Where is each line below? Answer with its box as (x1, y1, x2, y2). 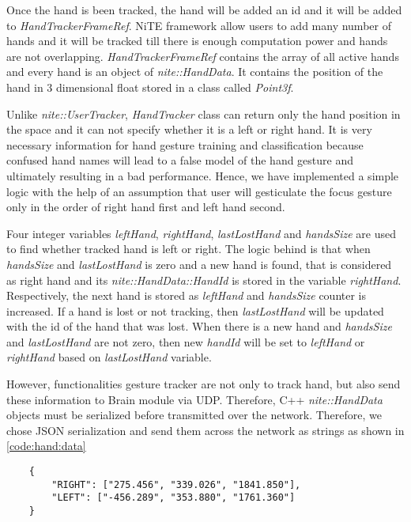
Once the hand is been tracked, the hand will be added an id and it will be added (6, 2, 402, 17)
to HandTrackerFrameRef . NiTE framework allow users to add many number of (6, 17, 391, 33)
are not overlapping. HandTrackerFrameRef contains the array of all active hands (6, 47, 399, 64)
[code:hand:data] (6, 437, 86, 454)
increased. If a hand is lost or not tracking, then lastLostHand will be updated (6, 302, 384, 319)
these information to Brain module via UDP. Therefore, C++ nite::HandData (6, 391, 383, 407)
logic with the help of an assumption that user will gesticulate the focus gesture (6, 183, 392, 199)
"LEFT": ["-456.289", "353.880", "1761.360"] (51, 492, 296, 504)
